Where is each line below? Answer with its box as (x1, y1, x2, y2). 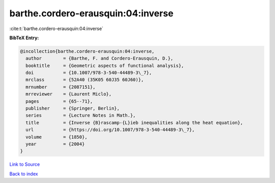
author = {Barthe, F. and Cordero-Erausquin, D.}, (25, 56, 174, 61)
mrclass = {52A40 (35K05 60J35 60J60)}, (25, 77, 144, 83)
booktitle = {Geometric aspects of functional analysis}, (25, 63, 184, 68)
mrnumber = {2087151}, (25, 84, 96, 90)
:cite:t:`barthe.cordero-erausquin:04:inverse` (9, 25, 104, 32)
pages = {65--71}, (25, 98, 93, 104)
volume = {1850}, (25, 134, 88, 140)
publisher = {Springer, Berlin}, (25, 106, 120, 112)
